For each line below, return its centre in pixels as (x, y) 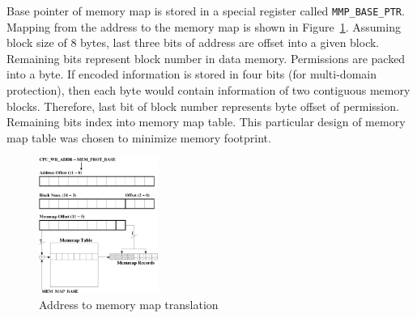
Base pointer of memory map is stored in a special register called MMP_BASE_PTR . (206, 11)
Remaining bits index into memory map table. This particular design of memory (206, 122)
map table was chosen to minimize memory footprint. (139, 137)
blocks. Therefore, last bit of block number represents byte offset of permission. (203, 106)
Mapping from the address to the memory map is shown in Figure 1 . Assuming (204, 26)
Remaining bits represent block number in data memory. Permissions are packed (206, 58)
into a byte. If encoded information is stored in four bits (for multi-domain (191, 74)
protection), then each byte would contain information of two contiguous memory (208, 90)
